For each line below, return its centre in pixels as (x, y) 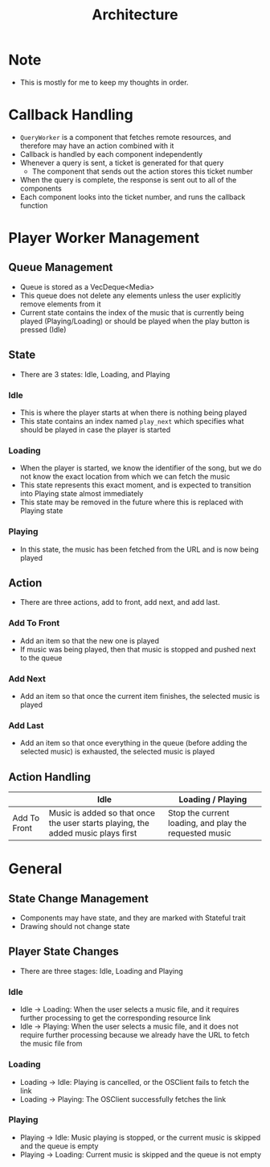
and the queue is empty (59, 1146)
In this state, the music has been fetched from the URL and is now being (139, 549)
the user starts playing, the (99, 824)
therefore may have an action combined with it (97, 146)
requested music (199, 833)
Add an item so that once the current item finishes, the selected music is (140, 696)
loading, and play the (207, 824)
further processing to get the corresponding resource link (115, 1018)
